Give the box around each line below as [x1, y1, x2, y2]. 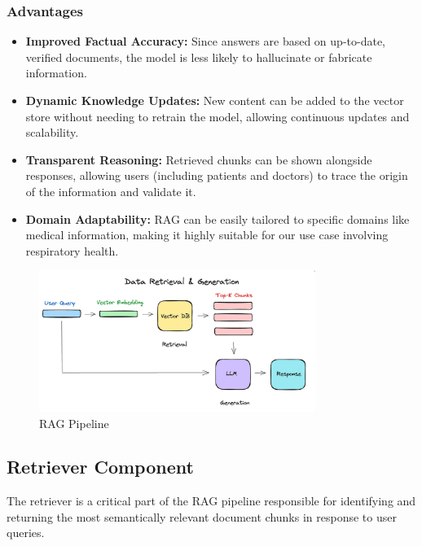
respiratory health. [25, 242, 119, 259]
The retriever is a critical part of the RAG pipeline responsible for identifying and [7, 492, 416, 509]
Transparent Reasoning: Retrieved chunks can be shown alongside [25, 151, 372, 168]
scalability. [25, 124, 79, 141]
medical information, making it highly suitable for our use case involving [25, 226, 389, 243]
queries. [7, 524, 45, 541]
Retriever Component [7, 454, 194, 479]
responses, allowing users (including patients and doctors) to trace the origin [25, 167, 408, 184]
